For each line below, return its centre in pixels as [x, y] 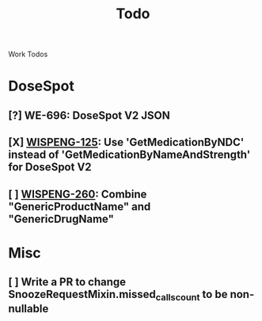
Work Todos [28, 54]
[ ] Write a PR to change [67, 282]
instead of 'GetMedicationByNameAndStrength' [129, 155]
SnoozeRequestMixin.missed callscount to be [118, 296]
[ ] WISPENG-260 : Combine [78, 194]
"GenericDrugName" [61, 219]
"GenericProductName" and [80, 206]
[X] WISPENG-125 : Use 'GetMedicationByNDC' [126, 142]
